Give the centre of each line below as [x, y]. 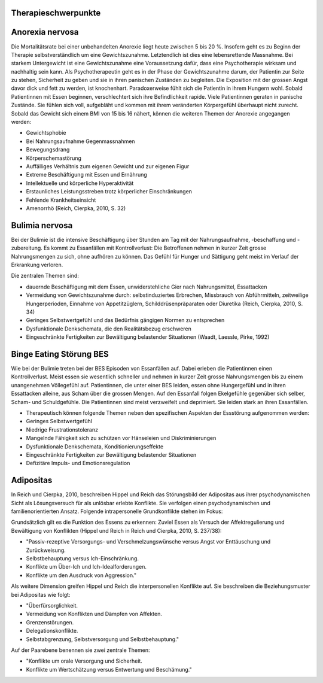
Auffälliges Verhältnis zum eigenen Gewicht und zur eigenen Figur [108, 166]
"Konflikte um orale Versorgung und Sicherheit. [84, 661]
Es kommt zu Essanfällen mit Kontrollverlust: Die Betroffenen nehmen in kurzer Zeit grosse [155, 248]
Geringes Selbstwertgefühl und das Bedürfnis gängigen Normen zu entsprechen [125, 320]
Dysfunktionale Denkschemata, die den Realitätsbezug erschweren [109, 329]
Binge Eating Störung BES [60, 354]
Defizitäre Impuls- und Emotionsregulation [78, 463]
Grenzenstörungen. [50, 622]
